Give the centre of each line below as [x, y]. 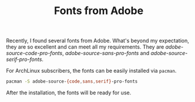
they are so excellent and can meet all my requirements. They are [85, 47]
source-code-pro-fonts [34, 53]
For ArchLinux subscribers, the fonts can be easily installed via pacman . [91, 71]
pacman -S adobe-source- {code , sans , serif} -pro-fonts [72, 81]
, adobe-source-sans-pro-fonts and [106, 53]
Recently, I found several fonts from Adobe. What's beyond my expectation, [97, 41]
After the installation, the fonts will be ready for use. [69, 93]
